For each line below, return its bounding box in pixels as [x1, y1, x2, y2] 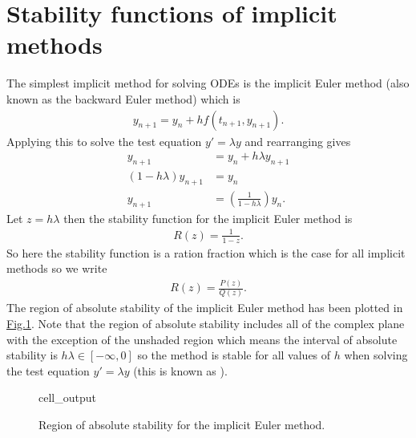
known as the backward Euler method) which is [6, 90, 240, 107]
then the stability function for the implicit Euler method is [63, 209, 353, 226]
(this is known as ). [133, 362, 228, 379]
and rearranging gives [244, 132, 351, 149]
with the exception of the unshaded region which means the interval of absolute [6, 331, 398, 347]
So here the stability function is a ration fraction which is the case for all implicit [6, 244, 406, 261]
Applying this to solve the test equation [6, 132, 202, 149]
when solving [344, 347, 408, 363]
